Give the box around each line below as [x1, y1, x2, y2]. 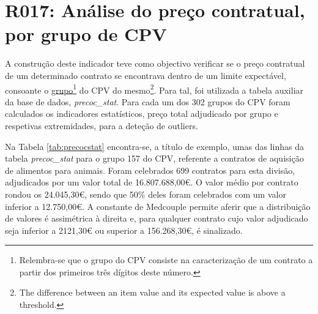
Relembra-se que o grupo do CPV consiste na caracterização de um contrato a [19, 253, 313, 266]
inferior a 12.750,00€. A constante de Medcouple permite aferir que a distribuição [5, 200, 311, 212]
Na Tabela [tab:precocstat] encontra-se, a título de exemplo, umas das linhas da [5, 140, 304, 152]
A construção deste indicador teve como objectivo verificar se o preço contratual [5, 57, 305, 70]
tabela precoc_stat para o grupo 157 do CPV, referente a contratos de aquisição [5, 152, 304, 165]
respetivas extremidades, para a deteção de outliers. [5, 119, 198, 132]
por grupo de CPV [5, 21, 167, 47]
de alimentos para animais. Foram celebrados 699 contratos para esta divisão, [5, 163, 295, 176]
